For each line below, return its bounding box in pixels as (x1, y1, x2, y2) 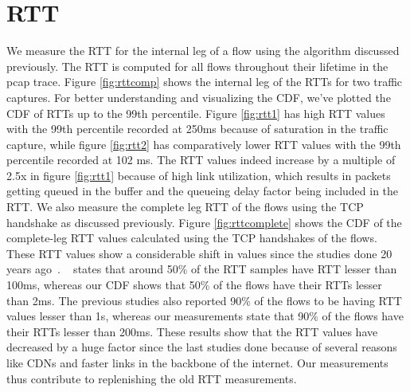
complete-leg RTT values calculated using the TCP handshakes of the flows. (6, 229, 377, 246)
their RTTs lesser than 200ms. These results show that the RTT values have (6, 323, 378, 339)
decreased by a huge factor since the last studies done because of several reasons (6, 339, 397, 355)
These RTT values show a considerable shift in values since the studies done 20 (6, 245, 392, 261)
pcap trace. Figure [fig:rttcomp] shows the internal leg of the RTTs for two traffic (6, 73, 403, 90)
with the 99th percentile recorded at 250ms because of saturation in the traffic (6, 120, 389, 137)
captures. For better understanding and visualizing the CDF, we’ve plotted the (6, 88, 391, 105)
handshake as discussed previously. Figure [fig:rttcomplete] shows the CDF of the (6, 214, 402, 230)
